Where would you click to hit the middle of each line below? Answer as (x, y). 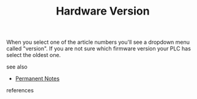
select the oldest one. (34, 55)
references (20, 90)
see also (17, 67)
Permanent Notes (37, 79)
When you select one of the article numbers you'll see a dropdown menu (98, 42)
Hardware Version (103, 11)
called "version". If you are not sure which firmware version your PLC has (99, 49)
